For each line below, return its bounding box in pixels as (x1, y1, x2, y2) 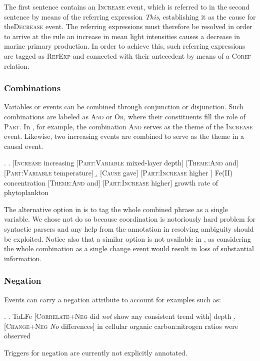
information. (4, 253, 42, 263)
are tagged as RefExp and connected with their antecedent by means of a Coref (4, 50, 251, 61)
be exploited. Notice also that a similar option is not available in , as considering (4, 233, 251, 244)
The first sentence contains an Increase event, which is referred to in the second (4, 2, 250, 12)
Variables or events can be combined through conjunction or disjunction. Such (4, 101, 243, 112)
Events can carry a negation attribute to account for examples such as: (4, 294, 221, 304)
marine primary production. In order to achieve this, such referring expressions (4, 41, 245, 51)
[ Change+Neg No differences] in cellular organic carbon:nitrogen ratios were (4, 320, 238, 331)
